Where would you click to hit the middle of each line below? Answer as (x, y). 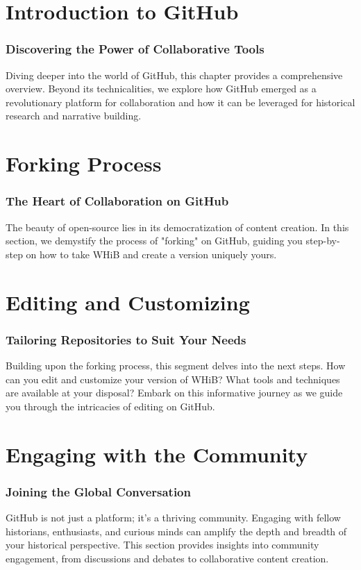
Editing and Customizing (128, 302)
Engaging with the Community (157, 454)
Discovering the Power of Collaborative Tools (135, 49)
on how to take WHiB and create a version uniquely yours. (151, 254)
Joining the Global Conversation (98, 491)
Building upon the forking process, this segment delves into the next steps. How (176, 365)
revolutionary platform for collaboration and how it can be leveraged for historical (180, 102)
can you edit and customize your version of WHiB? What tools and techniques (173, 379)
